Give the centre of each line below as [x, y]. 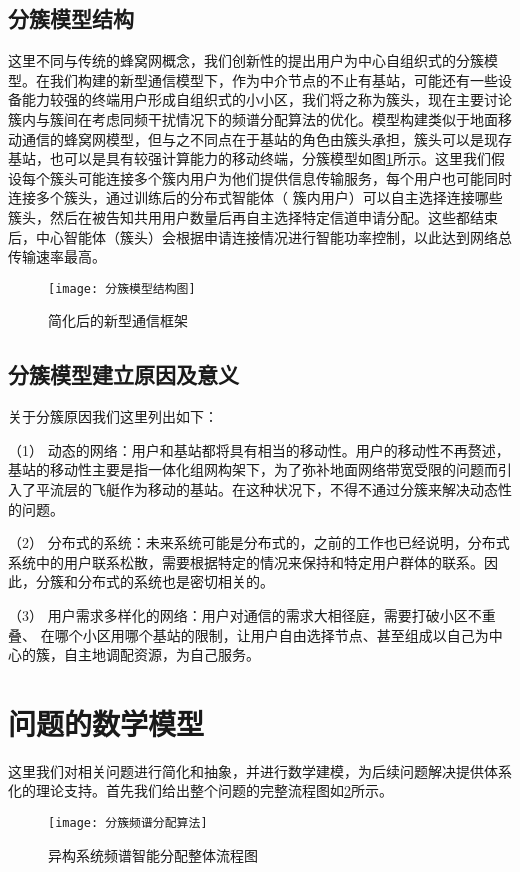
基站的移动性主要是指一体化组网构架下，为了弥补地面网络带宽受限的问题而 [253, 469]
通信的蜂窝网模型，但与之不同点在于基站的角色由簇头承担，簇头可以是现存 [266, 138]
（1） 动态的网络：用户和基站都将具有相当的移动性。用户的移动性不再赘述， [259, 449]
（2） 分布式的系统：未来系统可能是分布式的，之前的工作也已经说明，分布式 [259, 542]
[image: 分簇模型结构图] [122, 288]
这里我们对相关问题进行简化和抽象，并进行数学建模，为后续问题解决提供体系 [260, 770]
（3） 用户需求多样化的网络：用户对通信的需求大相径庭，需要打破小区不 [245, 614]
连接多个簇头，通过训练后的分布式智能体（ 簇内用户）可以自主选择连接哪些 [255, 197]
